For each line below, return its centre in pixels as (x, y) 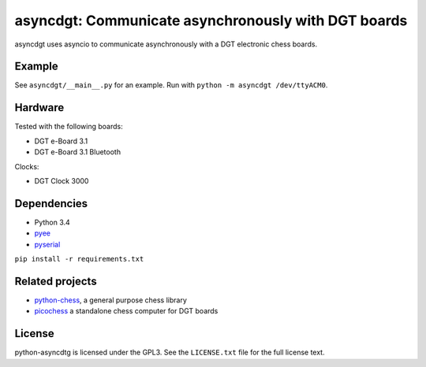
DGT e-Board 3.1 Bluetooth (78, 152)
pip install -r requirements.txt (79, 259)
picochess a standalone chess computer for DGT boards (126, 311)
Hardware (39, 108)
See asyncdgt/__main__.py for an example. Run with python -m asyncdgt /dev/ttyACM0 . (171, 85)
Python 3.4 (52, 222)
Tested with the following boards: (69, 127)
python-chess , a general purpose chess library (110, 300)
